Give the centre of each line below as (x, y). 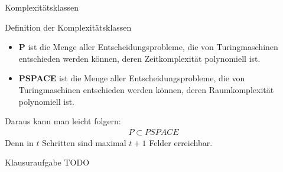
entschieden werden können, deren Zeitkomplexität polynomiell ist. (139, 58)
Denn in (19, 142)
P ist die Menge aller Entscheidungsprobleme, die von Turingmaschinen (148, 47)
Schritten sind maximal (84, 142)
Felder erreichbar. (181, 142)
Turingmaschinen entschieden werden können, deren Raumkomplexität (146, 89)
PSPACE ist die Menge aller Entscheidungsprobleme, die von (132, 78)
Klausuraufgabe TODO (47, 162)
